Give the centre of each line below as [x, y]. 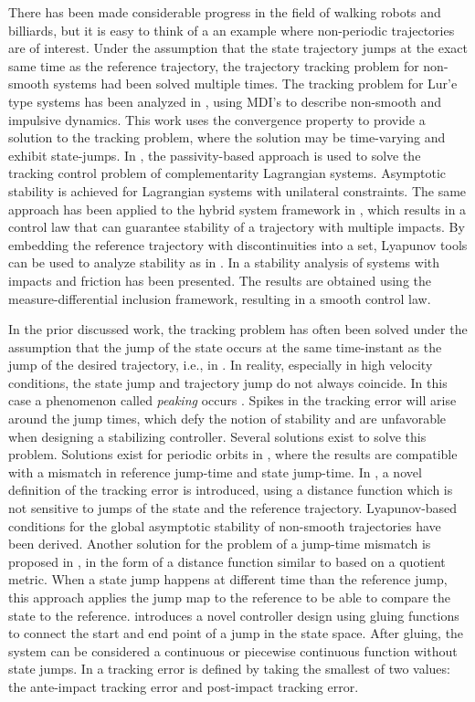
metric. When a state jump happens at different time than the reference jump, [228, 579]
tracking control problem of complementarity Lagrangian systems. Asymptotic [227, 173]
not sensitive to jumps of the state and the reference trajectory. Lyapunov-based [233, 508]
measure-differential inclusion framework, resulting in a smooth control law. [220, 298]
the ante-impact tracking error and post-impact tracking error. [184, 686]
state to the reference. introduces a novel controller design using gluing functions [234, 615]
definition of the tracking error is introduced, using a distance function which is [231, 490]
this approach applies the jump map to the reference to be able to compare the [230, 597]
